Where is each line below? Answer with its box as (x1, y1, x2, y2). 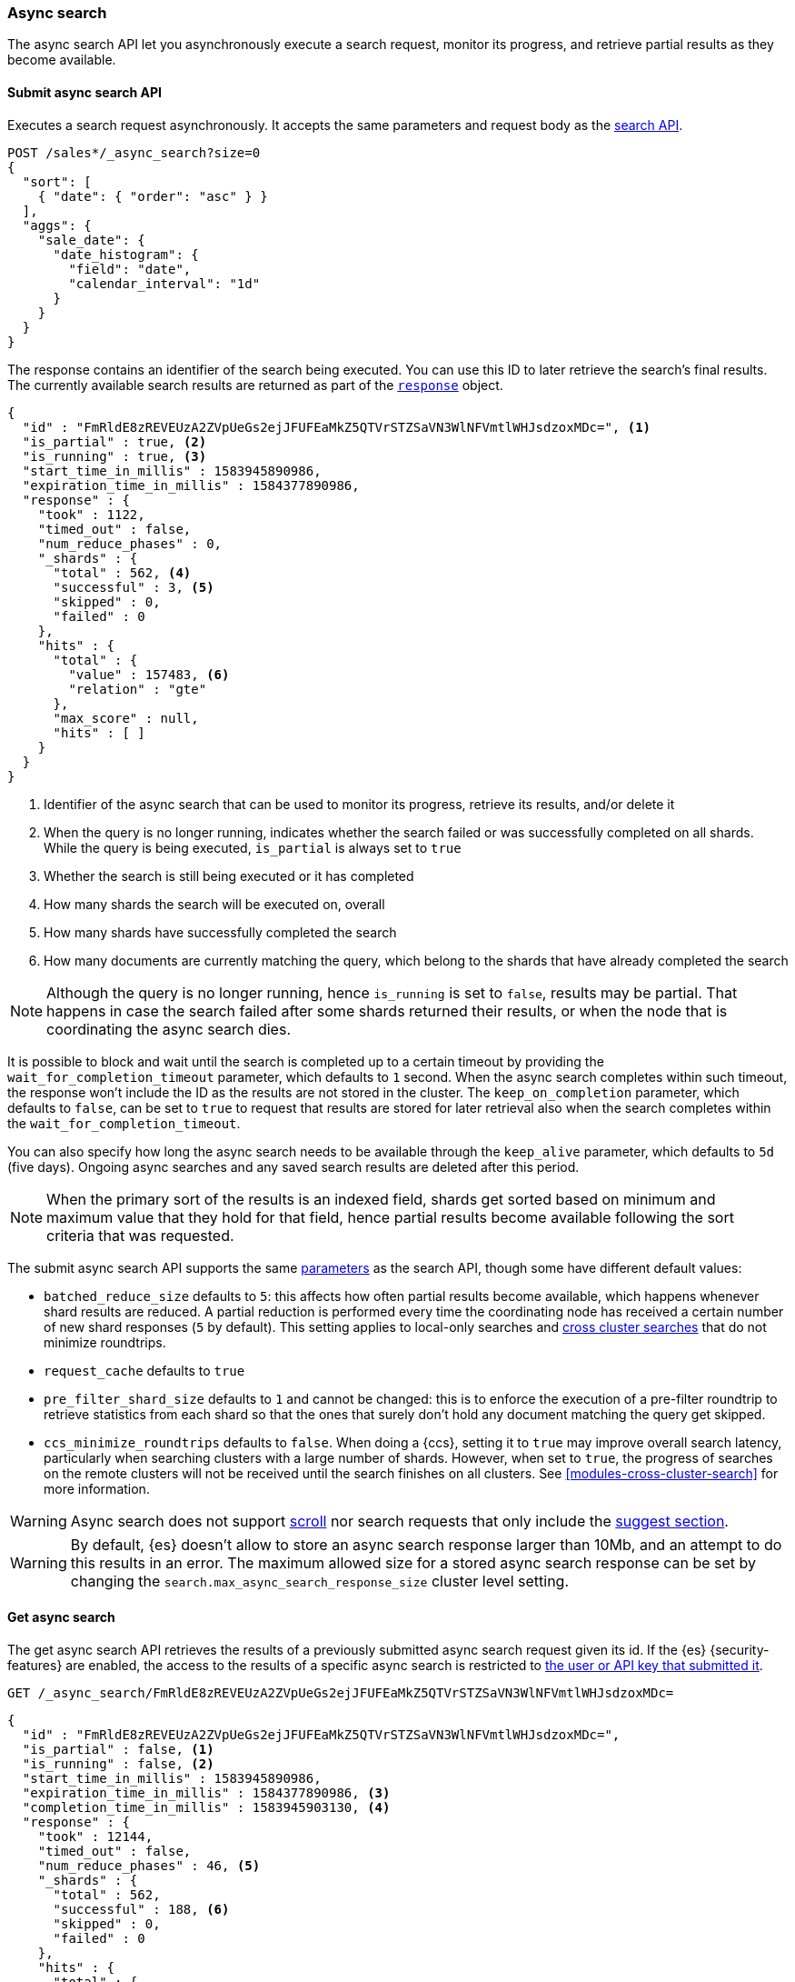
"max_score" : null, (53, 710, 199, 726)
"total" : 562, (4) (53, 565, 192, 580)
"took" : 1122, (37, 506, 145, 522)
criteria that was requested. (46, 1226, 234, 1245)
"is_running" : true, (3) (22, 448, 207, 464)
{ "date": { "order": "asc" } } (37, 188, 268, 204)
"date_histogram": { (53, 246, 199, 262)
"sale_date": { (37, 232, 145, 247)
